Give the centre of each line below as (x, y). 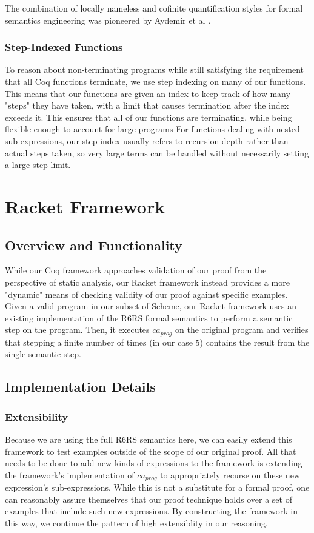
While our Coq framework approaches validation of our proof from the (136, 270)
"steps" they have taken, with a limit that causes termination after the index (147, 105)
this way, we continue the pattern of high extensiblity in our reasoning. (136, 522)
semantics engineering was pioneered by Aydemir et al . (108, 20)
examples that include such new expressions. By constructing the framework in (152, 511)
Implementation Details (80, 387)
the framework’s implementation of (70, 474)
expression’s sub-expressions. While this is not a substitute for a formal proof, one (157, 487)
